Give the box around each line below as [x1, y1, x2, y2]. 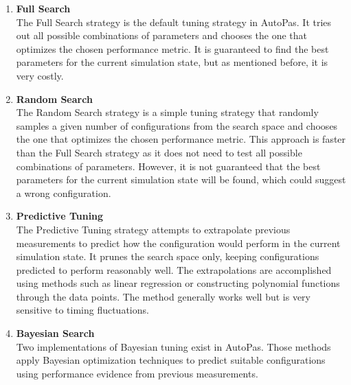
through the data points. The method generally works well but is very [16, 289, 310, 303]
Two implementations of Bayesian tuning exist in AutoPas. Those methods [16, 339, 331, 353]
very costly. [16, 68, 64, 82]
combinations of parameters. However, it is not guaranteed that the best [16, 159, 321, 173]
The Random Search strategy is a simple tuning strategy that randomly [16, 105, 319, 119]
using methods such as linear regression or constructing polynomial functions [16, 276, 340, 290]
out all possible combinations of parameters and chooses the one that [16, 28, 308, 43]
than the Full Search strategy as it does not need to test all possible [16, 145, 302, 159]
